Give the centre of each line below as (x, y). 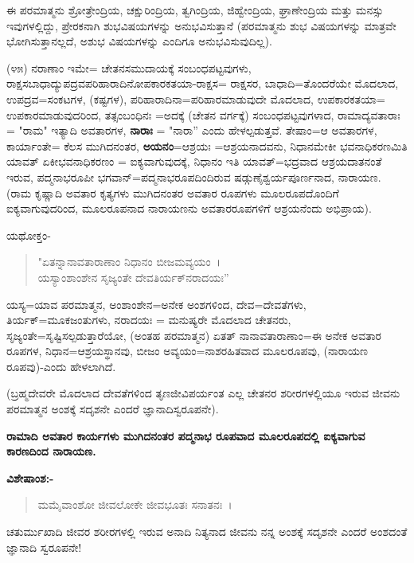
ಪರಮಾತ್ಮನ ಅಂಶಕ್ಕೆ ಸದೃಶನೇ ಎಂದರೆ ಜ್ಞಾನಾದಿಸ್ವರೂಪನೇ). (113, 409)
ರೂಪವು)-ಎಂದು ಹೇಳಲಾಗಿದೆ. (61, 366)
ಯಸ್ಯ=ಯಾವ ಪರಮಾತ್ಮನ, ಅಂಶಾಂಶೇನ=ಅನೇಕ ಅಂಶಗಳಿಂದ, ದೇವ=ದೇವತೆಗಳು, (156, 304)
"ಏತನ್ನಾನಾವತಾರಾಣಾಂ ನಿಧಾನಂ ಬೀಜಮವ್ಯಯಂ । (129, 262)
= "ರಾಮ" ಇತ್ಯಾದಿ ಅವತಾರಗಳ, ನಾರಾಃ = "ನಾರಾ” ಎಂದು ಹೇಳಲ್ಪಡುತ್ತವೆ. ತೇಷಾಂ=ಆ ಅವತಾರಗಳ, (192, 130)
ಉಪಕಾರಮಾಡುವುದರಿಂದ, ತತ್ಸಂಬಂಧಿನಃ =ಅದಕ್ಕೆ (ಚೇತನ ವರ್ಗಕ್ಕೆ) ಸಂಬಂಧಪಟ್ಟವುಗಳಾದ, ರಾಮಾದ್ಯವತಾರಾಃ (203, 114)
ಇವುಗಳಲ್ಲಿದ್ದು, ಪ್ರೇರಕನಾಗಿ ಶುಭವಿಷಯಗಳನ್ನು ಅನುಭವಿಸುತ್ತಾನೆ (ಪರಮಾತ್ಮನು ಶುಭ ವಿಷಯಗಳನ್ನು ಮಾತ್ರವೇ (201, 25)
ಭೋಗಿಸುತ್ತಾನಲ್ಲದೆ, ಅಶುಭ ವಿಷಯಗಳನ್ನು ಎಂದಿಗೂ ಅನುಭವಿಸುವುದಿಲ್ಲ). (139, 41)
